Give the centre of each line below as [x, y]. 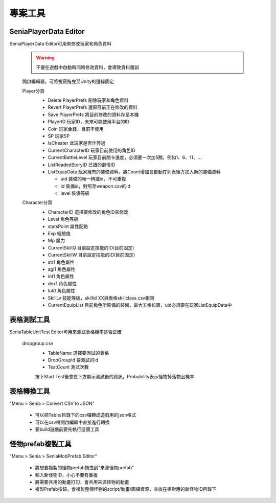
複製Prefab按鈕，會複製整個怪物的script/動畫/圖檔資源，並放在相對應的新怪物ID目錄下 [126, 489]
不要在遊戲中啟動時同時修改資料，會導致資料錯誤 [87, 67]
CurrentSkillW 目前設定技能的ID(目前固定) [91, 255]
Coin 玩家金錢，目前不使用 [76, 129]
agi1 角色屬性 [62, 269]
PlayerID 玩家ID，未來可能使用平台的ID [89, 122]
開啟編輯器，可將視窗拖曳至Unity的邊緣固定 [68, 81]
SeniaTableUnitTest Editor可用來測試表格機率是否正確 [66, 332]
